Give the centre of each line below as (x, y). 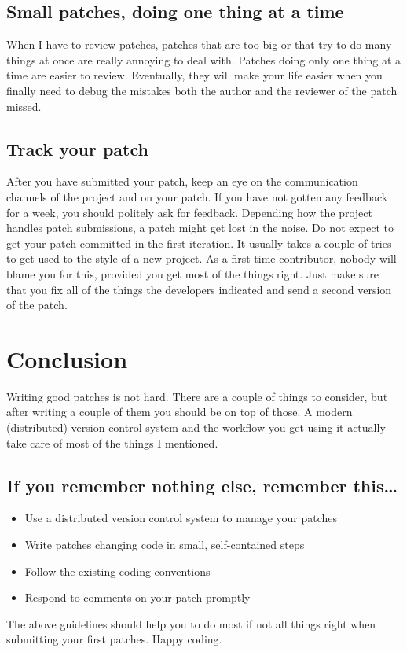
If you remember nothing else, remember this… (202, 485)
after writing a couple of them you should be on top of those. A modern (180, 412)
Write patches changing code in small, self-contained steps (165, 545)
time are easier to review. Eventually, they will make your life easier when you (194, 75)
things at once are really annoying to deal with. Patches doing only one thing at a (204, 59)
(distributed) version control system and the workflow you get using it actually (196, 427)
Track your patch (77, 148)
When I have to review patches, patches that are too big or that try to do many (199, 44)
